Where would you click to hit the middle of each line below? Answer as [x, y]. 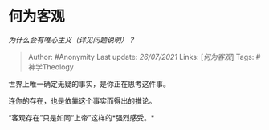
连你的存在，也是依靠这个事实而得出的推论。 [82, 100]
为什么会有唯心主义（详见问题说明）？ [71, 40]
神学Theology [51, 67]
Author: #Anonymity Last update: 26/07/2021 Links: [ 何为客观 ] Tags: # [144, 57]
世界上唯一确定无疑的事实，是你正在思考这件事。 [89, 84]
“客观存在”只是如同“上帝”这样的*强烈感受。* [82, 117]
